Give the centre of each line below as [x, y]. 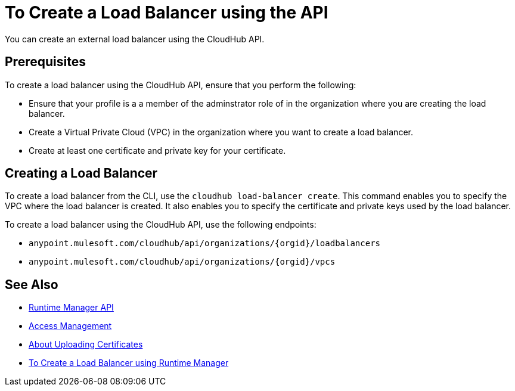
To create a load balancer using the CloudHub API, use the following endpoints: [161, 225]
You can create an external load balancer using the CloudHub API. [135, 39]
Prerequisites [45, 62]
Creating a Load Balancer [81, 173]
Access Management [70, 326]
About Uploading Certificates [86, 345]
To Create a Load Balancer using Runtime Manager [129, 363]
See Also [32, 284]
